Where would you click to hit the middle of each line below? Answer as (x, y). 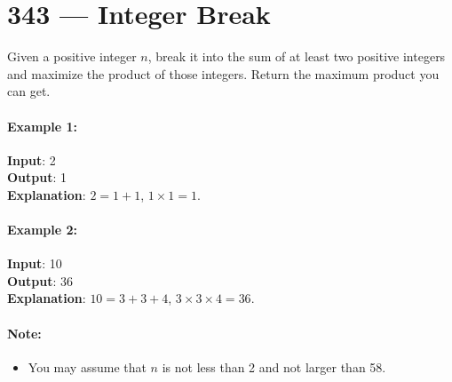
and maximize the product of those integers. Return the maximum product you (223, 73)
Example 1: (42, 126)
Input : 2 (32, 159)
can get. (29, 91)
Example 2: (42, 230)
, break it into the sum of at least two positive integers (297, 56)
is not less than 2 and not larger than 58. (274, 366)
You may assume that (87, 366)
